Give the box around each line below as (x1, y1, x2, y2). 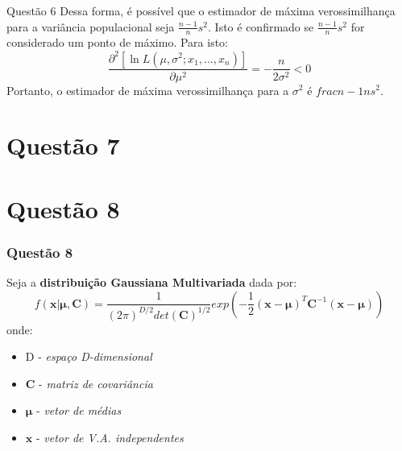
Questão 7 (6, 129, 120, 162)
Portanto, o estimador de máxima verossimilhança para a (6, 81, 289, 98)
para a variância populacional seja (6, 18, 175, 35)
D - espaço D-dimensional (25, 348, 152, 365)
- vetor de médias (36, 402, 122, 419)
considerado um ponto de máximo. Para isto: (6, 34, 228, 51)
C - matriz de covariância (25, 374, 153, 391)
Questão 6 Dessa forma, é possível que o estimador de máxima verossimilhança (6, 2, 396, 19)
